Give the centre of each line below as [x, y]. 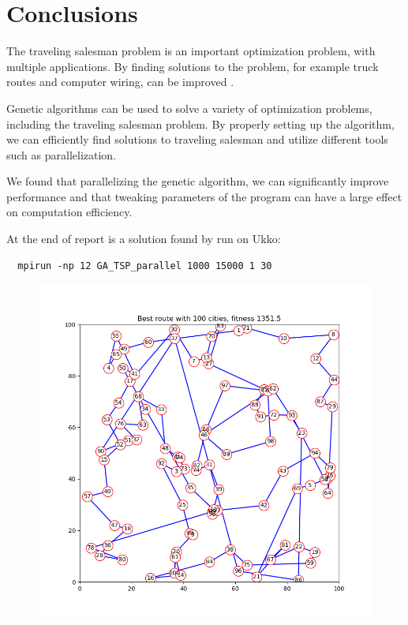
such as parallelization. [62, 154]
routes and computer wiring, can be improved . [120, 82]
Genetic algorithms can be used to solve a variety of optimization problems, [189, 108]
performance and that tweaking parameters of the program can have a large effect [204, 196]
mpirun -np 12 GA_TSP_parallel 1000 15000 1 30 [145, 266]
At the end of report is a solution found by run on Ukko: [144, 239]
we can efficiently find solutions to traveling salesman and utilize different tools [197, 139]
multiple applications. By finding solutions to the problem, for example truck [193, 66]
